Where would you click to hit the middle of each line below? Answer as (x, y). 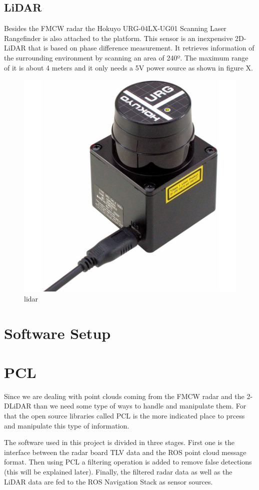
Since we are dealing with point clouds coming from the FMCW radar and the (124, 396)
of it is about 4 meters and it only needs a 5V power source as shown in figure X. (128, 67)
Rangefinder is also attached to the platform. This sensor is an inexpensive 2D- (125, 38)
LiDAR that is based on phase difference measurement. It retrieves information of (129, 48)
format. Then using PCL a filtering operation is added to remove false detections (128, 462)
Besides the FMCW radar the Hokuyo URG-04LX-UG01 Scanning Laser (115, 28)
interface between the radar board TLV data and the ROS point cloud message (125, 452)
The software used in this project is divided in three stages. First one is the (119, 442)
